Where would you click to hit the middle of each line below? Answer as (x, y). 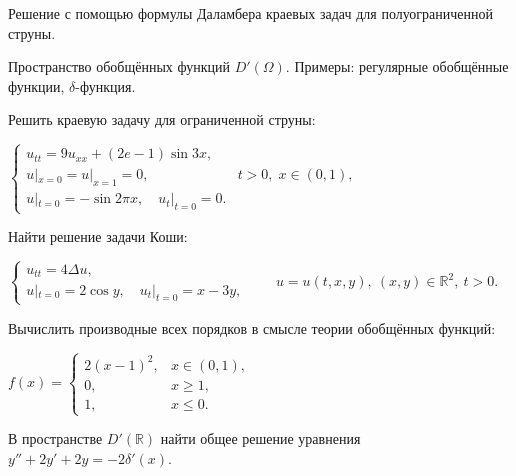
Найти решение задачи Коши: (98, 236)
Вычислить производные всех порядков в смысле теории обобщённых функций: (252, 327)
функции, (36, 85)
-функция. (105, 85)
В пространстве (55, 438)
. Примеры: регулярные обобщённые (397, 66)
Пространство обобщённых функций (119, 66)
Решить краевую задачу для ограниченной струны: (162, 119)
